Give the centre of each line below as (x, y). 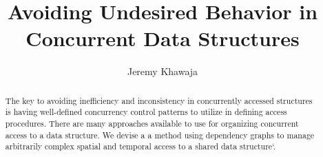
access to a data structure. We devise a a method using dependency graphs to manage (160, 135)
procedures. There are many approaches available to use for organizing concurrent (152, 124)
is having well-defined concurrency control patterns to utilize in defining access (146, 112)
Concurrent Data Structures (163, 38)
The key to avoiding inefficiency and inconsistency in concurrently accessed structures (159, 100)
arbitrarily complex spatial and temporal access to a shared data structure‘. (140, 146)
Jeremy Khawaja (163, 71)
